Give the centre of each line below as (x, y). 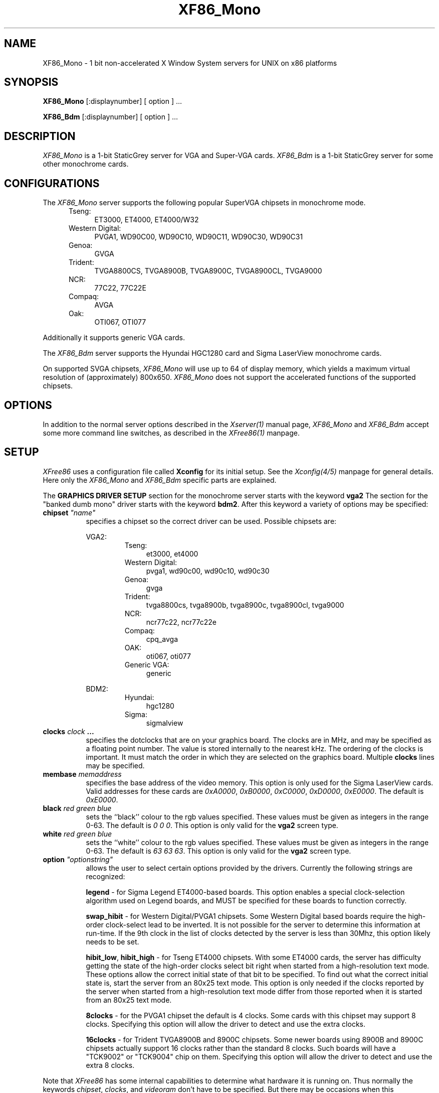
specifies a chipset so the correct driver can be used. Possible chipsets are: (211, 521)
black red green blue (77, 808)
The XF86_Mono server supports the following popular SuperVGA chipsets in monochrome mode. (204, 203)
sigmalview (165, 723)
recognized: (105, 876)
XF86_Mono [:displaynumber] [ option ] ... (113, 101)
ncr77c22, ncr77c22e (181, 622)
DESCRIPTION (40, 136)
